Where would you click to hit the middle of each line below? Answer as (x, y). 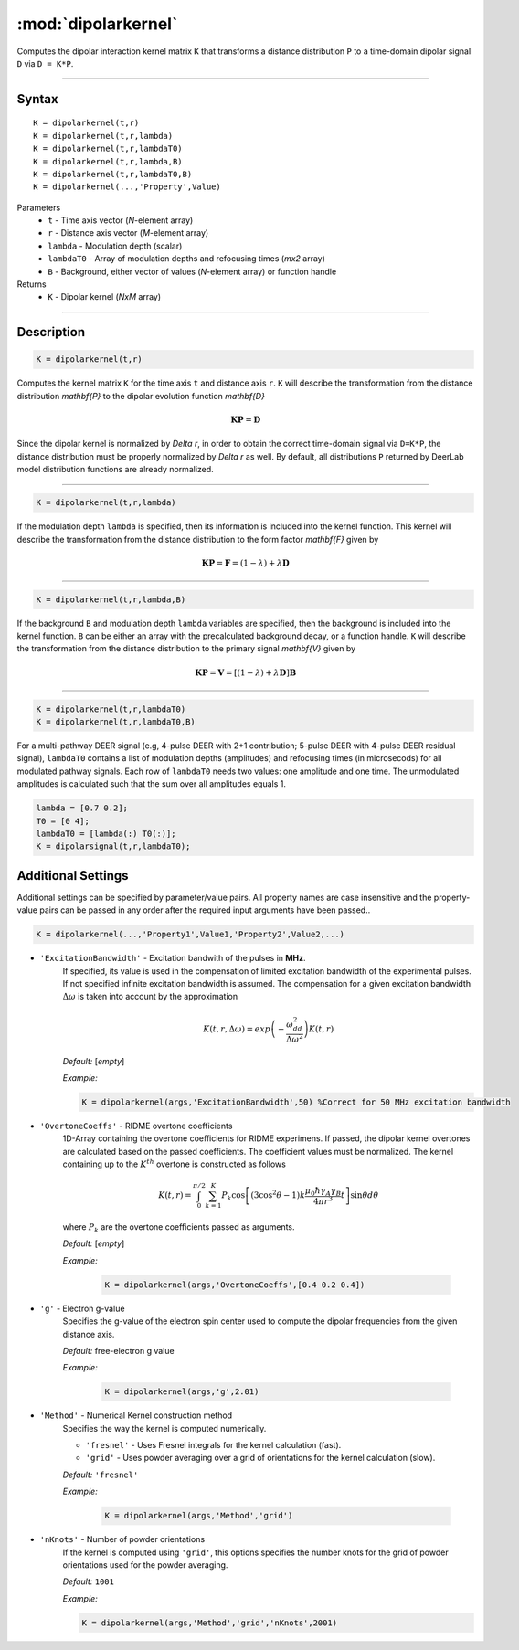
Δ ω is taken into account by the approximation (150, 997)
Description (51, 332)
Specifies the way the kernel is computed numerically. (164, 1428)
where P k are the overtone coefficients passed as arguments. (179, 1228)
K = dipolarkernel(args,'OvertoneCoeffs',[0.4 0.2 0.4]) (235, 1285)
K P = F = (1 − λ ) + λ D (245, 563)
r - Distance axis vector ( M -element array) (128, 233)
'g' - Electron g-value (82, 1308)
